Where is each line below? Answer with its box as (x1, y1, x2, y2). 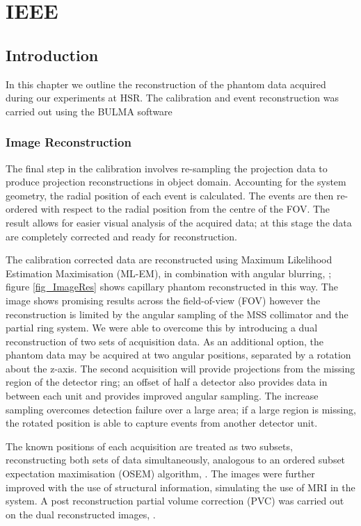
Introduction (6, 44, 99, 65)
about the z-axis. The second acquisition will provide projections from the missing (6, 361, 355, 375)
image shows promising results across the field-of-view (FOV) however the (6, 293, 321, 307)
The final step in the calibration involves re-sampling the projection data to (6, 161, 328, 175)
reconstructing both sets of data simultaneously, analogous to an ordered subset (6, 452, 346, 467)
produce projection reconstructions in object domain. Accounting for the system (6, 174, 346, 189)
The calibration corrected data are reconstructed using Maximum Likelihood (6, 252, 332, 267)
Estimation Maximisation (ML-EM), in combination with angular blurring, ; (6, 265, 332, 280)
